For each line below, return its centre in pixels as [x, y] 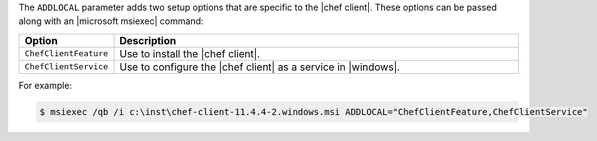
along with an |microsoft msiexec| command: [111, 21]
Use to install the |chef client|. [189, 53]
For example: [45, 85]
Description [148, 40]
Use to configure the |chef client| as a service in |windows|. [259, 67]
